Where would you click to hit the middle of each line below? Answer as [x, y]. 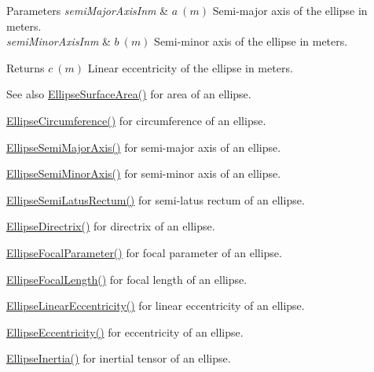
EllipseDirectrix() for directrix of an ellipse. [111, 226]
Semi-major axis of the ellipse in [290, 10]
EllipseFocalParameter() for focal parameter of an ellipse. [144, 252]
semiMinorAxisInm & [59, 41]
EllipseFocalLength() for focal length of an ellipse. [127, 279]
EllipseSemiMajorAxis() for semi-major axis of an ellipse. [144, 147]
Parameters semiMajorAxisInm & [88, 10]
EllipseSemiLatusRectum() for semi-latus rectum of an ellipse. [156, 199]
